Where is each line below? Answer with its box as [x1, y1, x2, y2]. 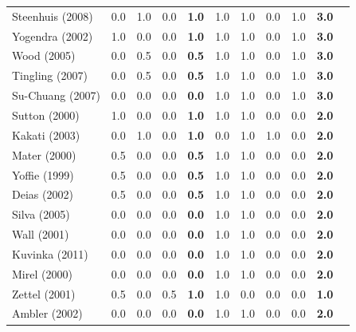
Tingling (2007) [12, 67, 88, 84]
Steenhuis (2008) [12, 7, 93, 24]
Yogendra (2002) [12, 27, 93, 44]
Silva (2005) [12, 206, 70, 223]
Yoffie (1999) [12, 166, 74, 183]
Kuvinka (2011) [12, 245, 88, 262]
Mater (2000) [12, 146, 76, 163]
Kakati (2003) [12, 126, 80, 143]
